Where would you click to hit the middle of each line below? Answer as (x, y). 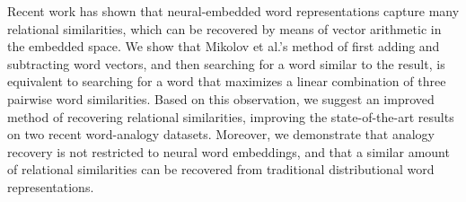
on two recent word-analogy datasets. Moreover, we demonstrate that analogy (221, 134)
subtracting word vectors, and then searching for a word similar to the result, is (226, 63)
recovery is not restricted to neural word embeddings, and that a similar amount (229, 151)
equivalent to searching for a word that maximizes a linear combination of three (227, 81)
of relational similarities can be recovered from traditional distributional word (221, 169)
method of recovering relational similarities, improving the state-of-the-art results (231, 116)
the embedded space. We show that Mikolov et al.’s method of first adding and (224, 46)
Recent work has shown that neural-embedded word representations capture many (233, 11)
